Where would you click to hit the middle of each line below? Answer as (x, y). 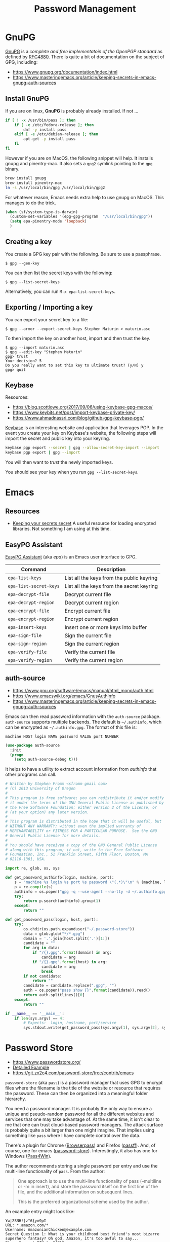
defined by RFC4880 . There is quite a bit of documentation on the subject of (85, 57)
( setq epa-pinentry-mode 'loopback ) (48, 221)
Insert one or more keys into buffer (106, 627)
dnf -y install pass (45, 130)
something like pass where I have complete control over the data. (73, 1136)
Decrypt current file (88, 594)
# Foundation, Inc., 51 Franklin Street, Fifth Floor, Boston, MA (77, 854)
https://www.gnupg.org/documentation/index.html (65, 72)
